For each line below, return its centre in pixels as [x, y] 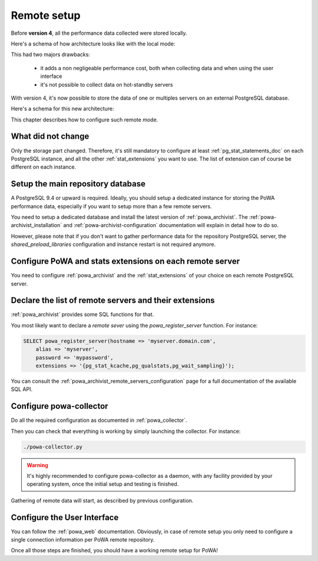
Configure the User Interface [65, 517]
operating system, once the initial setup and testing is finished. [103, 484]
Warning [37, 465]
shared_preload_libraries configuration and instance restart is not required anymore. [113, 244]
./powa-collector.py [53, 447]
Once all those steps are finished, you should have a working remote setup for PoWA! [114, 550]
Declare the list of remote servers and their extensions [113, 301]
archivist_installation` [37, 225]
